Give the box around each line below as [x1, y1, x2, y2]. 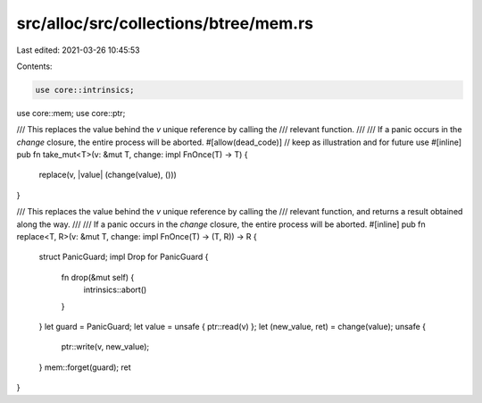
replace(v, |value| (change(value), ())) [38, 170, 178, 181]
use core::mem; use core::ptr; [16, 107, 126, 118]
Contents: [16, 61, 53, 71]
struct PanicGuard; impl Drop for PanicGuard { [38, 251, 209, 263]
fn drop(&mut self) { [61, 272, 135, 282]
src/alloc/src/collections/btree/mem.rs [16, 13, 314, 33]
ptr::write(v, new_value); [61, 341, 150, 352]
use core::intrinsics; [35, 85, 135, 95]
